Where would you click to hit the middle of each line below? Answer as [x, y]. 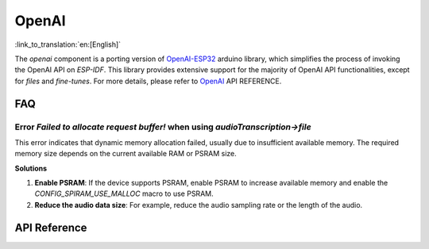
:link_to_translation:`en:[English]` [68, 44]
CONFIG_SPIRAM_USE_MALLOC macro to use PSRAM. [124, 193]
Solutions [31, 168]
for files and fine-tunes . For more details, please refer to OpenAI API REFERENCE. [148, 81]
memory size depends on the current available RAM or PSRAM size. [126, 154]
